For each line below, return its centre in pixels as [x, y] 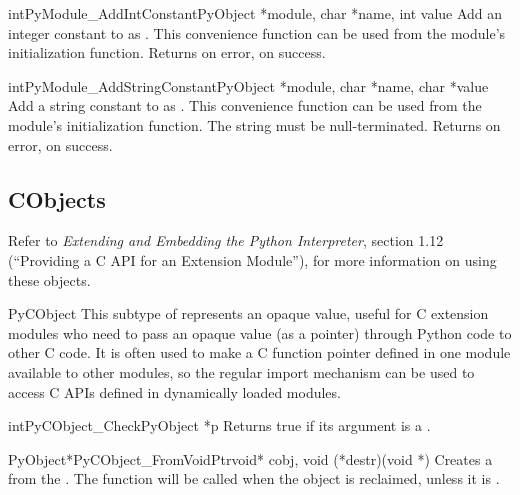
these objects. [49, 279]
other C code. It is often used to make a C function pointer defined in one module [259, 352]
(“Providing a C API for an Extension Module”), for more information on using [252, 259]
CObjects [57, 198]
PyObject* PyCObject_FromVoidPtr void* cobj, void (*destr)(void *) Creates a [250, 458]
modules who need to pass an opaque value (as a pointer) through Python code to [260, 332]
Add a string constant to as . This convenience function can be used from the [245, 105]
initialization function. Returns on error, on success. [167, 52]
